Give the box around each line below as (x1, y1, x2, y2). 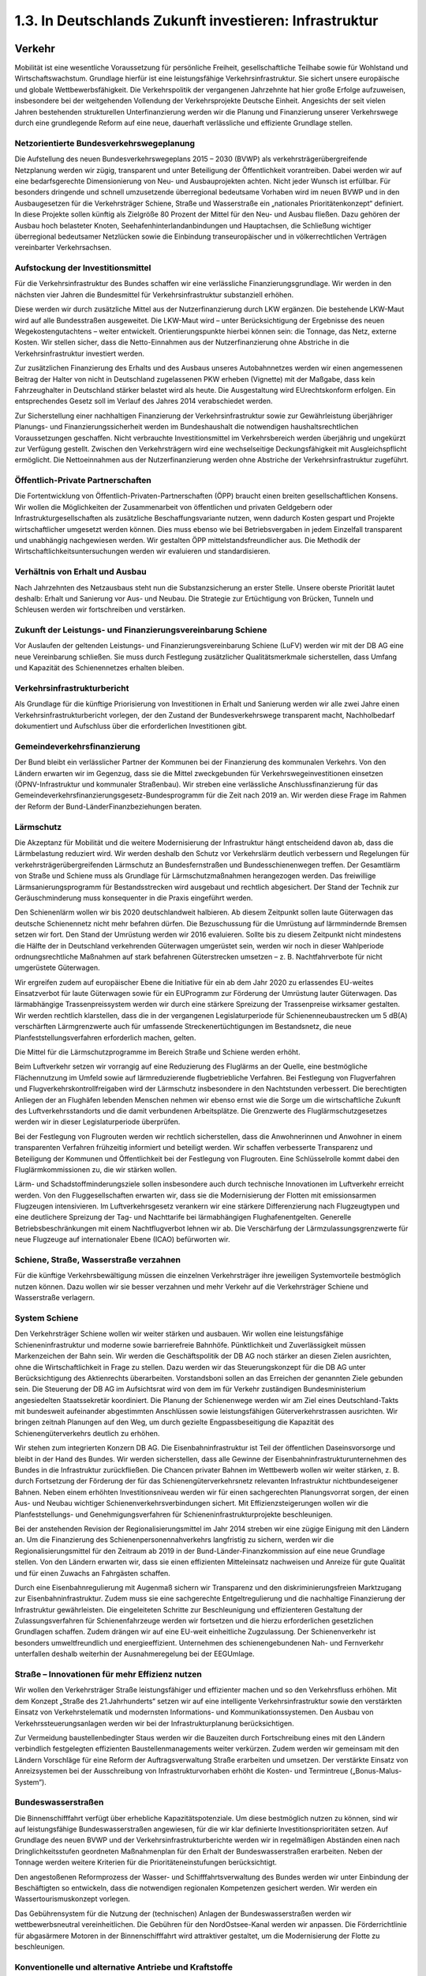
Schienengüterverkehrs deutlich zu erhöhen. (14, 1428, 160, 1438)
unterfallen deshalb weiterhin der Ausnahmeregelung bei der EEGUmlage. (14, 1649, 256, 1659)
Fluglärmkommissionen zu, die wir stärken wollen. (14, 1164, 177, 1174)
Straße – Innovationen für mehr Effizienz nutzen (14, 1669, 203, 1680)
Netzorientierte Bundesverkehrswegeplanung (14, 138, 196, 149)
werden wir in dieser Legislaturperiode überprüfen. (14, 1117, 181, 1126)
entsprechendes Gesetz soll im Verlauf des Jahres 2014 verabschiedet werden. (14, 396, 273, 406)
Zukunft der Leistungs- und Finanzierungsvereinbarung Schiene (14, 624, 267, 635)
